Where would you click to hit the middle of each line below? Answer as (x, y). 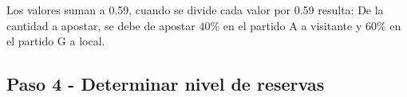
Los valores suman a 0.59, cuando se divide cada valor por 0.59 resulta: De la (195, 10)
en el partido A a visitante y (292, 25)
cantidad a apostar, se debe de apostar (101, 25)
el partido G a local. (56, 41)
